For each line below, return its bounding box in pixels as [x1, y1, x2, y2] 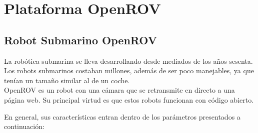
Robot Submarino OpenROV [4, 32, 157, 47]
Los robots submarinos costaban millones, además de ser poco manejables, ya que [4, 65, 254, 76]
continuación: [4, 121, 44, 132]
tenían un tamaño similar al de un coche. [4, 75, 130, 85]
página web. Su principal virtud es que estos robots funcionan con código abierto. [4, 94, 254, 105]
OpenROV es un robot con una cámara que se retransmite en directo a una [4, 85, 235, 95]
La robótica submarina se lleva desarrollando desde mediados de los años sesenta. [4, 55, 253, 66]
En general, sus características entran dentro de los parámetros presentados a [4, 111, 240, 122]
